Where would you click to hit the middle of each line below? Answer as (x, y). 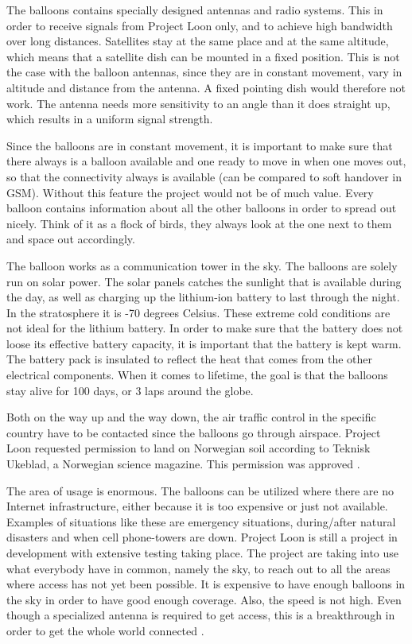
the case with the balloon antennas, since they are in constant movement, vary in (204, 72)
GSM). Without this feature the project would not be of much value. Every (190, 192)
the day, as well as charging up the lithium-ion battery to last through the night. (203, 297)
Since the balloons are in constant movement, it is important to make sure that (200, 145)
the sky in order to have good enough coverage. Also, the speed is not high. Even (204, 599)
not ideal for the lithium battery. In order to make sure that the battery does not (205, 328)
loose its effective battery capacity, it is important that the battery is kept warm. (204, 343)
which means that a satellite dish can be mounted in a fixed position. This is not (203, 56)
